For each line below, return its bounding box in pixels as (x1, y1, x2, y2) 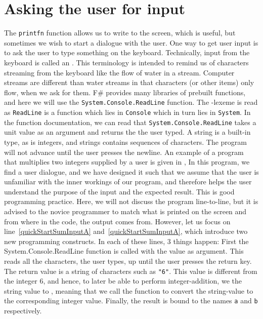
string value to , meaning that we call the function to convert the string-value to (4, 285, 253, 296)
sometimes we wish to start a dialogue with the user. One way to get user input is (4, 37, 258, 48)
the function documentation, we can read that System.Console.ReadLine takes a (4, 116, 256, 127)
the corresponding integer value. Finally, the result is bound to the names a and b (4, 295, 258, 306)
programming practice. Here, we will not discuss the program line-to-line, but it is (4, 196, 258, 207)
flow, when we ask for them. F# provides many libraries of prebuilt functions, (4, 87, 246, 97)
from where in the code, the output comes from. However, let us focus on (4, 216, 231, 226)
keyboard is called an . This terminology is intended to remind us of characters (4, 57, 249, 67)
